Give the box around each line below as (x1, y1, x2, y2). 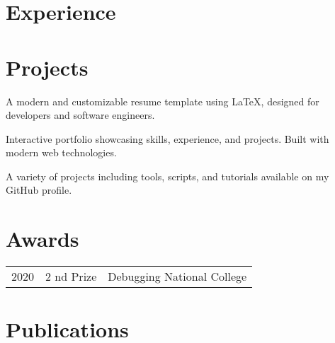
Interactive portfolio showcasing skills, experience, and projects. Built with (6, 131, 329, 146)
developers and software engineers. (6, 107, 155, 122)
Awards (6, 224, 79, 253)
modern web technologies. (6, 145, 117, 160)
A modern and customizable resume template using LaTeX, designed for (6, 93, 319, 108)
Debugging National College (108, 268, 247, 285)
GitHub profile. (6, 182, 72, 197)
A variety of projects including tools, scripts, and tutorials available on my (6, 168, 329, 183)
